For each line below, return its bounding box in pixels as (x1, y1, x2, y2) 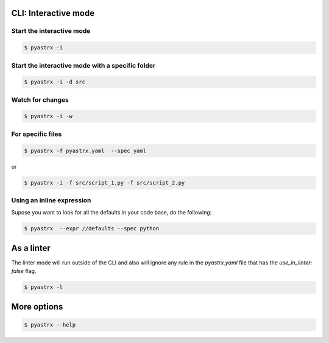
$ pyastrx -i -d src (24, 79, 85, 85)
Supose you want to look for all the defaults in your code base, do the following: (11, 209, 212, 216)
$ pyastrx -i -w (24, 113, 73, 120)
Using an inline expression (11, 196, 91, 204)
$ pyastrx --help (24, 321, 76, 328)
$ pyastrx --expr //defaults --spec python (24, 225, 160, 232)
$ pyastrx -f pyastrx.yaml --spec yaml (24, 147, 146, 154)
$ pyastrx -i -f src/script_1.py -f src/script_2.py (24, 179, 185, 186)
